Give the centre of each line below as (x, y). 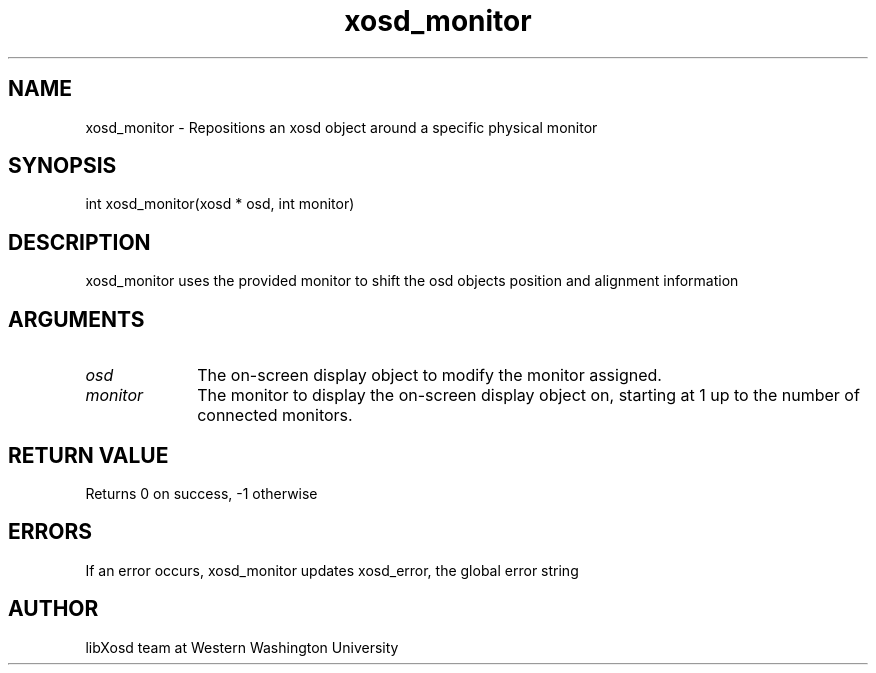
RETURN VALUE (88, 455)
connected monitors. (275, 415)
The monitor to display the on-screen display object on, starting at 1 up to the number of (528, 395)
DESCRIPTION (79, 242)
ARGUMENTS (76, 319)
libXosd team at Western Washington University (242, 647)
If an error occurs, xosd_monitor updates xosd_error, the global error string (332, 570)
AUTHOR (53, 609)
